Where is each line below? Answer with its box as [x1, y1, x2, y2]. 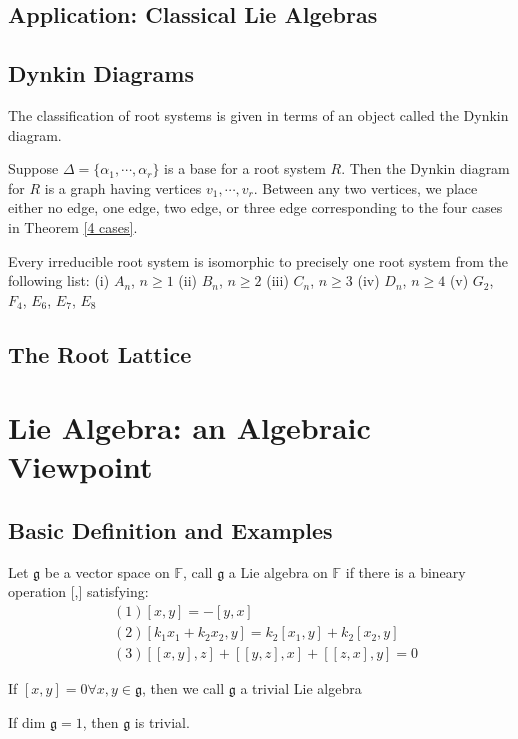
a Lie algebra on [228, 561, 328, 582]
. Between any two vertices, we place [253, 177, 478, 198]
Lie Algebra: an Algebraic [8, 407, 371, 448]
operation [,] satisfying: [8, 581, 149, 602]
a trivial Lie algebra [240, 678, 362, 699]
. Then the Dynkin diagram [341, 158, 510, 179]
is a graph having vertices [44, 177, 202, 198]
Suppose [8, 158, 59, 179]
